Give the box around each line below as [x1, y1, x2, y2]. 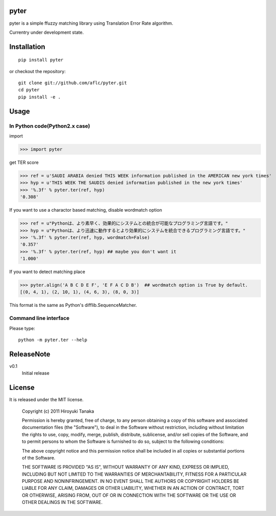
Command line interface [9, 315, 70, 322]
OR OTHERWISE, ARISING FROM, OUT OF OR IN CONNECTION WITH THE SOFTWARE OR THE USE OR [22, 492, 236, 498]
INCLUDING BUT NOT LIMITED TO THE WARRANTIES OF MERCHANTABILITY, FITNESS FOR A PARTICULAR [22, 471, 246, 477]
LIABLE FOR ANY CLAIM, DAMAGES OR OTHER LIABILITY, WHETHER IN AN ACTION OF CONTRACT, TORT [22, 485, 245, 491]
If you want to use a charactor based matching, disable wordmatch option [9, 207, 162, 213]
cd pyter [18, 87, 40, 93]
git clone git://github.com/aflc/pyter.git [18, 80, 127, 86]
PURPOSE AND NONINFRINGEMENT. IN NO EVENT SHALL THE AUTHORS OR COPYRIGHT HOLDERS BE [22, 478, 239, 484]
